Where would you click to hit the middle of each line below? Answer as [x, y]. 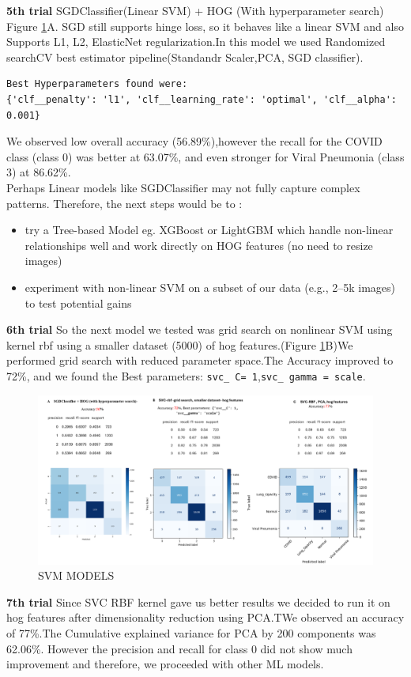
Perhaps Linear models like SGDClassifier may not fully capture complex [183, 187]
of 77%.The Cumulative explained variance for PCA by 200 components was [191, 632]
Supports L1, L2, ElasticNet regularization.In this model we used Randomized [196, 42]
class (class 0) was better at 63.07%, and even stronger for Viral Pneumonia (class [205, 156]
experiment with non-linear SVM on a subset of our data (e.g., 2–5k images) [210, 287]
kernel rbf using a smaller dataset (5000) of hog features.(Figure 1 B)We [180, 344]
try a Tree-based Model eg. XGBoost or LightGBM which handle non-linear [209, 230]
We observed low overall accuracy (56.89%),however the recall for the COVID [194, 141]
